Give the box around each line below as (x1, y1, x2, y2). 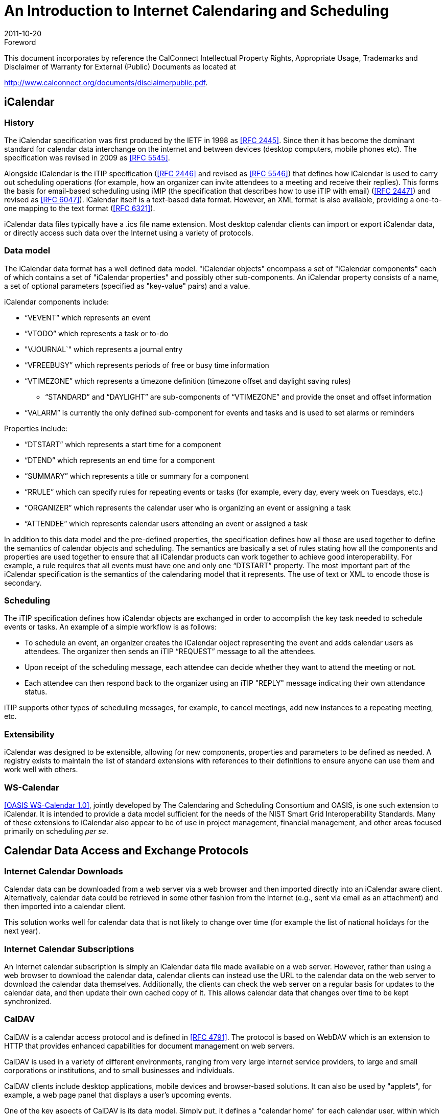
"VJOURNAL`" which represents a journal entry (25, 344, 183, 354)
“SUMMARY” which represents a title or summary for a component (25, 471, 249, 480)
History (4, 117, 34, 128)
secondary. (4, 578, 42, 587)
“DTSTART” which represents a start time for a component (25, 439, 221, 449)
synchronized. (4, 996, 52, 1006)
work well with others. (4, 765, 78, 774)
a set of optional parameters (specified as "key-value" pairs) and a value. (4, 281, 250, 290)
